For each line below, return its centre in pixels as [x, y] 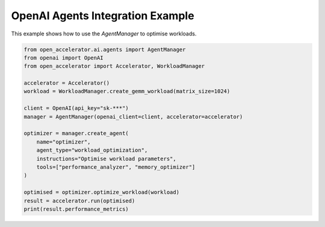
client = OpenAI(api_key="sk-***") [76, 108]
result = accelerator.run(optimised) [79, 201]
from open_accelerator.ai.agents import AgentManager [105, 49]
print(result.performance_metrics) [76, 209]
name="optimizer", [63, 142]
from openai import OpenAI [63, 58]
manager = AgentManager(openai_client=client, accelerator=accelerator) [133, 117]
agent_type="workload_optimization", [92, 150]
